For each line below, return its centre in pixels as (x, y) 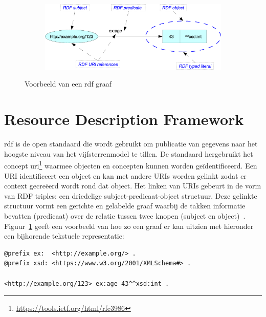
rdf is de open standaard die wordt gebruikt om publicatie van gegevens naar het (131, 144)
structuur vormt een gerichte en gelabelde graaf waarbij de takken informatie (125, 206)
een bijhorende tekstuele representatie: (64, 236)
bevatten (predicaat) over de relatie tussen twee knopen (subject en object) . (125, 215)
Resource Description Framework (124, 119)
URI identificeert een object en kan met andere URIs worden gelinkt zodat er (125, 175)
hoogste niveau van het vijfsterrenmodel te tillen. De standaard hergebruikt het (129, 153)
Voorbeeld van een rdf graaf (68, 84)
